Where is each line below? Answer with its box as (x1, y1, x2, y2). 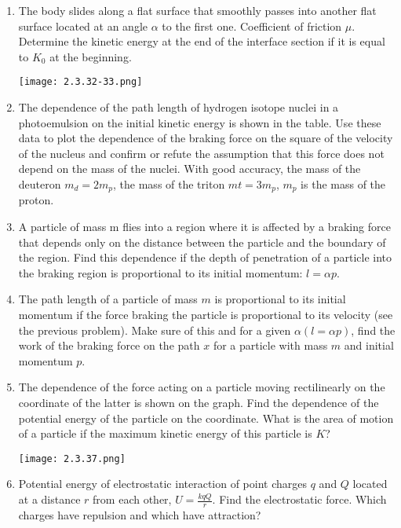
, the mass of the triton (113, 176, 225, 192)
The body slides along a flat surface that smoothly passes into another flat (18, 2, 377, 18)
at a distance (18, 491, 81, 508)
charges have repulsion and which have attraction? (18, 506, 261, 522)
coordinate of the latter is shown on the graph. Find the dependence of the (18, 394, 379, 410)
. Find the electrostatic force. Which (212, 491, 387, 508)
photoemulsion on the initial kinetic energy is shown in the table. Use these (18, 114, 381, 130)
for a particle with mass (213, 337, 328, 354)
